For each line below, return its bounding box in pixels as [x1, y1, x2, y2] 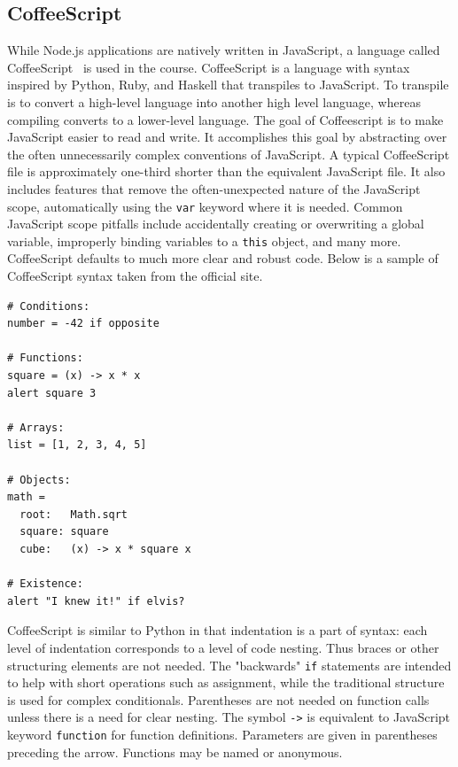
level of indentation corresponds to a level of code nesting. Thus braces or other [7, 638, 439, 656]
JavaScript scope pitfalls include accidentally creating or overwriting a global [7, 214, 424, 233]
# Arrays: [7, 421, 65, 434]
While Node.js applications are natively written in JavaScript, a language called [7, 41, 440, 59]
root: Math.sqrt [19, 507, 128, 521]
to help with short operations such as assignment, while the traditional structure [7, 673, 445, 692]
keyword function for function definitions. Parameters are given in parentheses [7, 725, 438, 744]
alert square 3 [7, 386, 97, 399]
